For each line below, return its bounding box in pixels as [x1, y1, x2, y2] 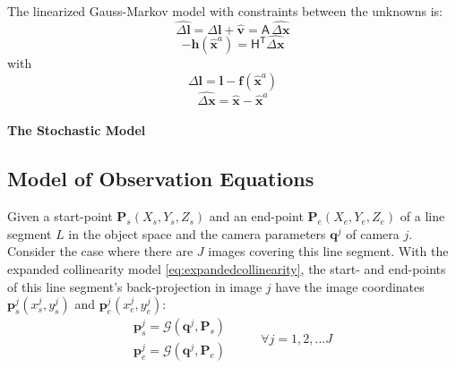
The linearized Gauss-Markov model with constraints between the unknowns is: [7, 2, 443, 20]
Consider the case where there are [7, 242, 194, 261]
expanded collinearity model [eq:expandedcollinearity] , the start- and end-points [7, 260, 446, 278]
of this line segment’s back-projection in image [7, 277, 262, 295]
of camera [346, 224, 400, 243]
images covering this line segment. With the [208, 242, 449, 261]
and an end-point [209, 207, 304, 226]
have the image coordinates [275, 277, 425, 295]
